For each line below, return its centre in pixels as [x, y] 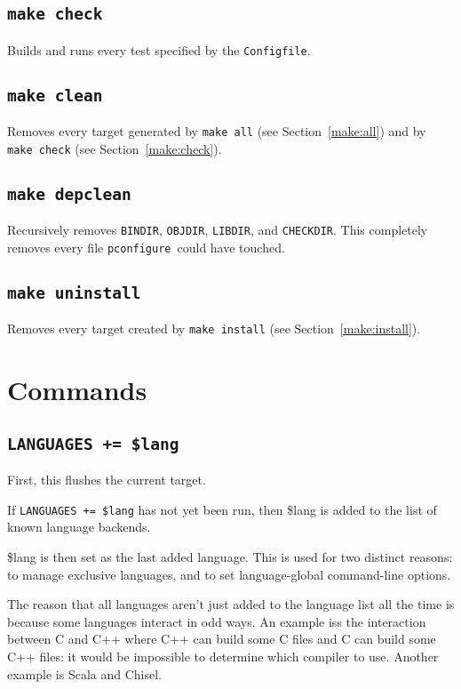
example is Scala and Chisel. [84, 673]
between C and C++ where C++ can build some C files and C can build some [222, 639]
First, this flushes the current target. [107, 480]
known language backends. [79, 527]
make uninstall [74, 293]
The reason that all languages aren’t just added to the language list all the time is [231, 604]
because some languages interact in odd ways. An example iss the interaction [217, 621]
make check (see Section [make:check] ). [115, 148]
